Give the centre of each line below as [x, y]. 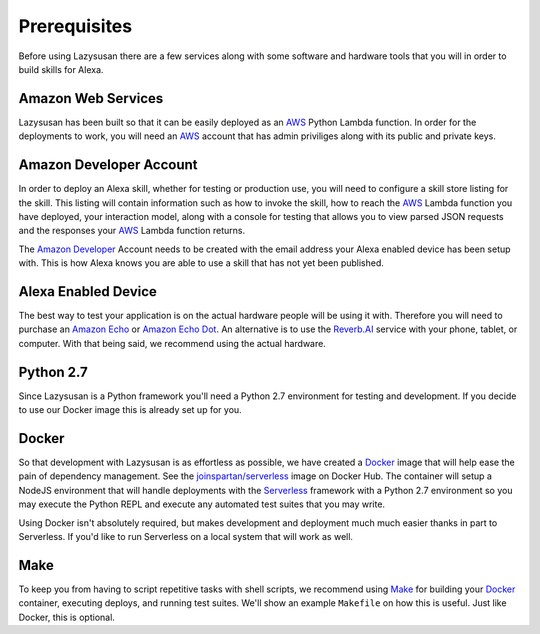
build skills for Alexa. [61, 69]
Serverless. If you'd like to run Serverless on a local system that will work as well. [186, 536]
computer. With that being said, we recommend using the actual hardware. [172, 343]
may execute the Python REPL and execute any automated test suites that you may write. [201, 504]
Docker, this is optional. [66, 617]
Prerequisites [75, 26]
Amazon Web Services [91, 98]
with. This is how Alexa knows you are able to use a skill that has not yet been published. [201, 263]
